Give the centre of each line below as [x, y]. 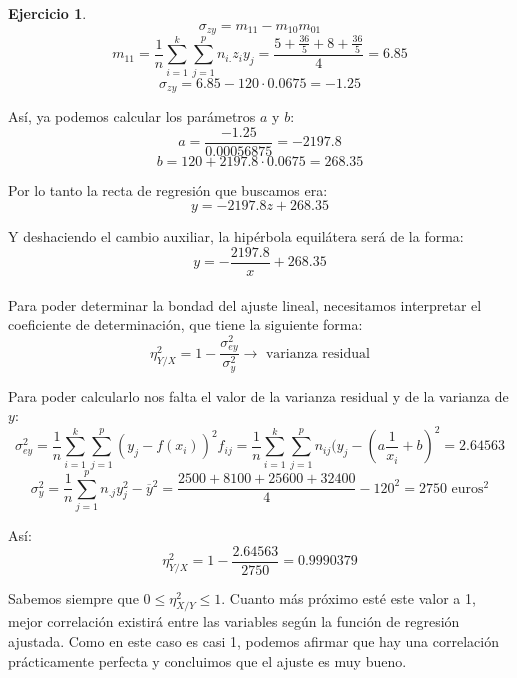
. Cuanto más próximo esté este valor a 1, [348, 597]
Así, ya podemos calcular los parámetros [132, 116]
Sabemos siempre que [73, 597]
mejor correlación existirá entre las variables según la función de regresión [234, 621]
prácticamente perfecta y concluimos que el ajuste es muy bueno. [207, 660]
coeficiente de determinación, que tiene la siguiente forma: [185, 324]
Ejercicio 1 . [47, 13]
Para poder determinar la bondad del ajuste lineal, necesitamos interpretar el [245, 304]
